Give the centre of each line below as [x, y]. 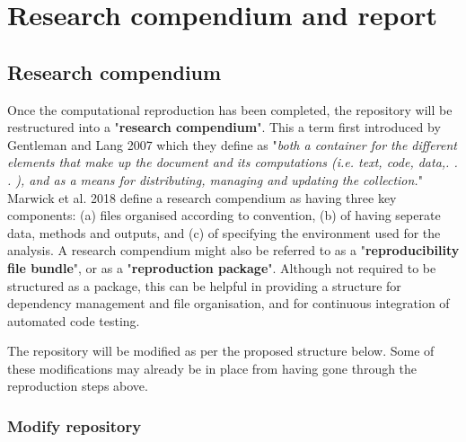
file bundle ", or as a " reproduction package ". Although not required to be [222, 267]
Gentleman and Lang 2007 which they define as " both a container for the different [232, 144]
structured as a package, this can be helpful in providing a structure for [204, 285]
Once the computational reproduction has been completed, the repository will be [230, 109]
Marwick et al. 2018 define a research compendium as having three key [202, 197]
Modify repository [75, 426]
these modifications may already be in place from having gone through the [212, 368]
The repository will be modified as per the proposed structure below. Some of [221, 351]
